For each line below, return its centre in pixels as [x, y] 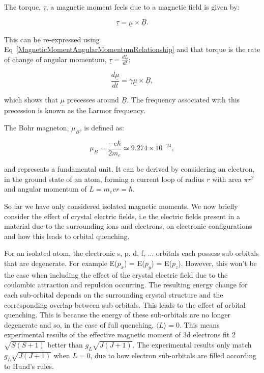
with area [227, 179]
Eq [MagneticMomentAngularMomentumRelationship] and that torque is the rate [132, 49]
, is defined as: [102, 127]
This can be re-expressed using [52, 39]
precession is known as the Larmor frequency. [75, 110]
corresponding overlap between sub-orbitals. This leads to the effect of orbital [125, 304]
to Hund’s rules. [29, 366]
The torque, [22, 7]
